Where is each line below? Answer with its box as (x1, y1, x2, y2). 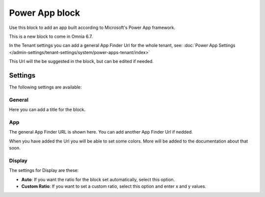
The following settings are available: (9, 84, 82, 90)
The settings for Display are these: (9, 168, 79, 173)
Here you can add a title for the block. (9, 107, 86, 113)
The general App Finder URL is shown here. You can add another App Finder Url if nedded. (9, 129, 193, 135)
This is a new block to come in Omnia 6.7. (9, 33, 93, 39)
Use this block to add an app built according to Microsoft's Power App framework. (9, 25, 176, 30)
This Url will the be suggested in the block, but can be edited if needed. (9, 58, 154, 64)
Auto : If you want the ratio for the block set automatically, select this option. (21, 176, 175, 182)
